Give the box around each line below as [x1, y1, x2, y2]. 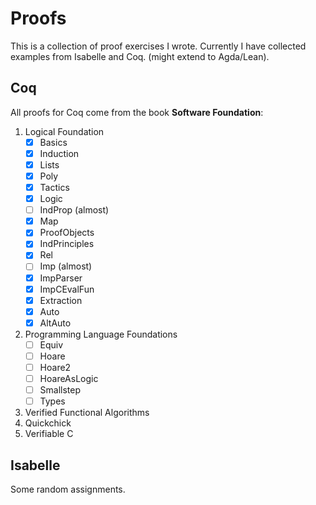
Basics [39, 136, 68, 148]
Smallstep [39, 384, 82, 396]
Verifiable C [24, 428, 74, 440]
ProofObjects [39, 227, 95, 239]
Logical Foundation [24, 125, 105, 137]
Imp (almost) [39, 260, 93, 272]
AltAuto [39, 317, 72, 329]
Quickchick [24, 417, 72, 429]
